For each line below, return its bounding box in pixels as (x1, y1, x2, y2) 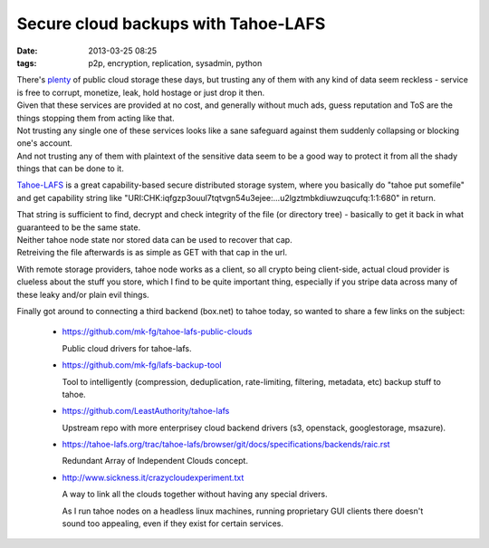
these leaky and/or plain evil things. (16, 289, 149, 300)
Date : (16, 45, 38, 56)
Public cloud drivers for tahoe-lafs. (62, 342, 192, 353)
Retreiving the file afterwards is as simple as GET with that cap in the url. (16, 247, 288, 258)
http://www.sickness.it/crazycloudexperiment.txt (62, 472, 244, 483)
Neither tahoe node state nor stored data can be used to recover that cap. (16, 235, 293, 245)
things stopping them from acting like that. (16, 112, 176, 123)
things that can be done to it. (16, 163, 124, 174)
